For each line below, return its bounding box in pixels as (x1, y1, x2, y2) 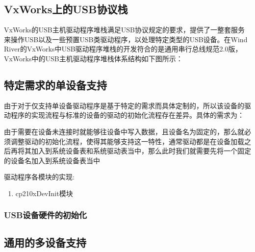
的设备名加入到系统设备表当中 (4, 155, 100, 165)
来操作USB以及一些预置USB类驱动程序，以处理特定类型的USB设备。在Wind (4, 34, 248, 44)
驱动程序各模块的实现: (4, 172, 75, 182)
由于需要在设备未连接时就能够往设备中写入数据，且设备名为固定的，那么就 (4, 126, 244, 136)
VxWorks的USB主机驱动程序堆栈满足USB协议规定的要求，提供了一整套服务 (4, 25, 245, 35)
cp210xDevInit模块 (15, 188, 73, 198)
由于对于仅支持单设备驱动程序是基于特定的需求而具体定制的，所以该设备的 (4, 100, 244, 110)
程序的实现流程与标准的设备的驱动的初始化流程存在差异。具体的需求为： (10, 110, 244, 120)
